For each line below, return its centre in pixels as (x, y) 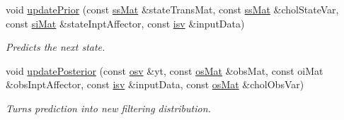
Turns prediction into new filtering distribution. (108, 108)
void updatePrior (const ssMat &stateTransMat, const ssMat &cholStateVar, (172, 9)
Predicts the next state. (56, 47)
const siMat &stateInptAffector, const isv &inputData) (125, 23)
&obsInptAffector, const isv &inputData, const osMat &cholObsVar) (155, 84)
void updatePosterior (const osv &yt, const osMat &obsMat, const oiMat (165, 70)
